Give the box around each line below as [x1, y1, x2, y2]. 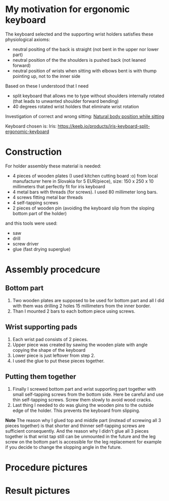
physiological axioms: [5, 36, 50, 43]
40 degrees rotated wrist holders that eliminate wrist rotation [12, 103, 139, 109]
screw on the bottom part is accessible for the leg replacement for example [5, 439, 162, 445]
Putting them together [5, 372, 77, 381]
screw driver [12, 240, 39, 246]
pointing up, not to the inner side [12, 73, 81, 79]
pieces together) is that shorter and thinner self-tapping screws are [5, 423, 145, 429]
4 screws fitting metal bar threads [12, 194, 83, 200]
